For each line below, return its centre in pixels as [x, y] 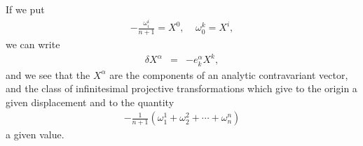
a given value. [35, 134]
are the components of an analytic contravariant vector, [229, 74]
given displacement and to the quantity [90, 102]
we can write [33, 44]
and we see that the [48, 74]
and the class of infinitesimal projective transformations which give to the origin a [181, 88]
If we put [25, 9]
